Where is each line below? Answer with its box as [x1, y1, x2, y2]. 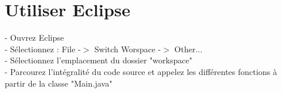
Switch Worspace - [94, 42, 161, 55]
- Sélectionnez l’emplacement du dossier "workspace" [5, 54, 192, 66]
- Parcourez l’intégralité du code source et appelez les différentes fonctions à [5, 65, 277, 77]
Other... [174, 42, 203, 55]
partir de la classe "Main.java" [5, 77, 113, 89]
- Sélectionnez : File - [5, 42, 81, 55]
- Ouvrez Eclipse [5, 31, 64, 44]
